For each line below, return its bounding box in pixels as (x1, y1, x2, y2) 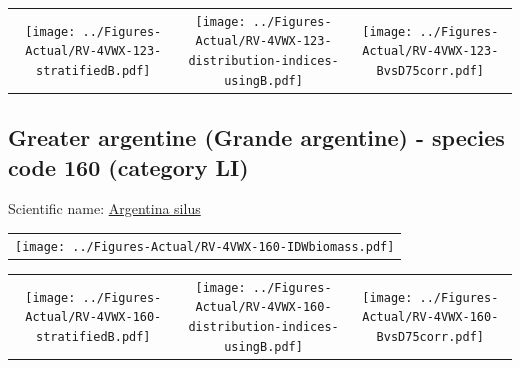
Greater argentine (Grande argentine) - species (8, 122, 505, 153)
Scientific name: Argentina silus (8, 198, 201, 219)
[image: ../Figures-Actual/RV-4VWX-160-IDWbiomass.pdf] (15, 239, 395, 254)
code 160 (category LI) (8, 151, 249, 182)
